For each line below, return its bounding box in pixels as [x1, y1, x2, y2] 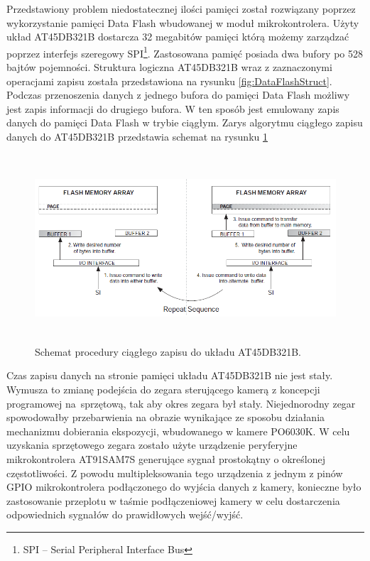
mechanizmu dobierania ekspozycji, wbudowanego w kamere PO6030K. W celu [6, 423, 350, 438]
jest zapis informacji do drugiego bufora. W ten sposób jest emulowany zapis [6, 101, 339, 116]
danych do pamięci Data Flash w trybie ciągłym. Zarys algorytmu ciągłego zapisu [6, 115, 363, 130]
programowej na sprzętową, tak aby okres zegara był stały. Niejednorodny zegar [6, 396, 356, 410]
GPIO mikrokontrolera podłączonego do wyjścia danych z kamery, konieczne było [6, 479, 361, 494]
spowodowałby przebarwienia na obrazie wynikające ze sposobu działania [6, 410, 325, 425]
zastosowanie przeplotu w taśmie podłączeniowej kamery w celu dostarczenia [6, 493, 340, 508]
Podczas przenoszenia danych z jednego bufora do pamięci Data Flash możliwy [6, 87, 350, 102]
